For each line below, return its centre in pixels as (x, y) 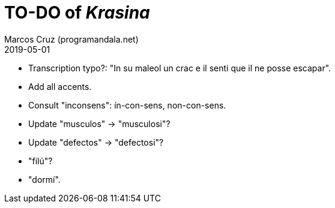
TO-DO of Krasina (77, 13)
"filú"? (41, 161)
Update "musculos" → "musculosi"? (99, 123)
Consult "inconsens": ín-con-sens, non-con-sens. (127, 105)
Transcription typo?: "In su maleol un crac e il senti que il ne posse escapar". (180, 68)
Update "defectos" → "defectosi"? (96, 142)
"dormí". (44, 179)
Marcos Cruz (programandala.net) (71, 39)
